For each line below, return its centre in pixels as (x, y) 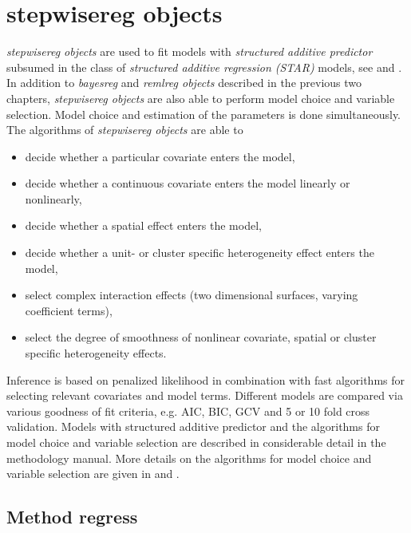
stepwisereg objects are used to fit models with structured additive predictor (190, 51)
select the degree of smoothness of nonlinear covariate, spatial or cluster (201, 337)
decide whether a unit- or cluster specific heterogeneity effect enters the (200, 253)
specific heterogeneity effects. (96, 353)
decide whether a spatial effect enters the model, (143, 225)
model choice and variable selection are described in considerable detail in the (196, 442)
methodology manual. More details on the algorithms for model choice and (189, 458)
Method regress (72, 517)
